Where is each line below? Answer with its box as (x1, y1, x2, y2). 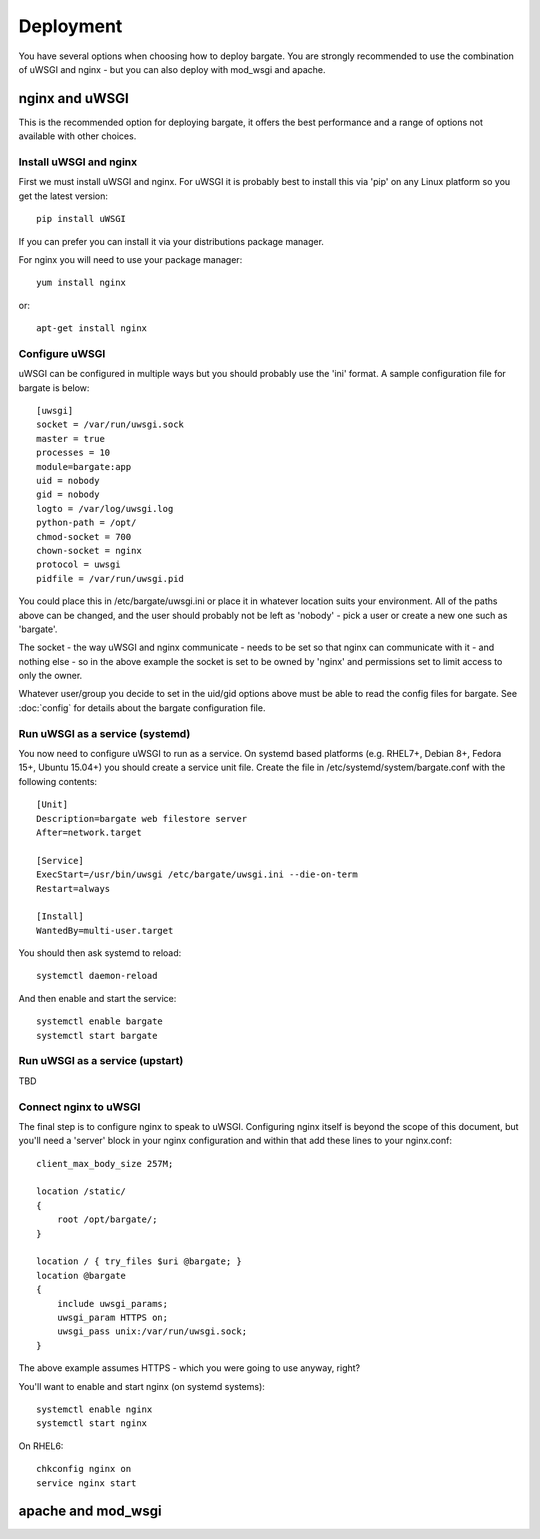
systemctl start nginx (36, 1418, 148, 1429)
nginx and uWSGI (18, 90, 129, 107)
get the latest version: (18, 190, 109, 202)
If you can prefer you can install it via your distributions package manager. (18, 235, 325, 247)
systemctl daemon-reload (36, 970, 158, 982)
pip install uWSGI (36, 213, 127, 225)
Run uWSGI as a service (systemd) (18, 726, 191, 740)
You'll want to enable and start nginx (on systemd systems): (18, 1380, 265, 1392)
